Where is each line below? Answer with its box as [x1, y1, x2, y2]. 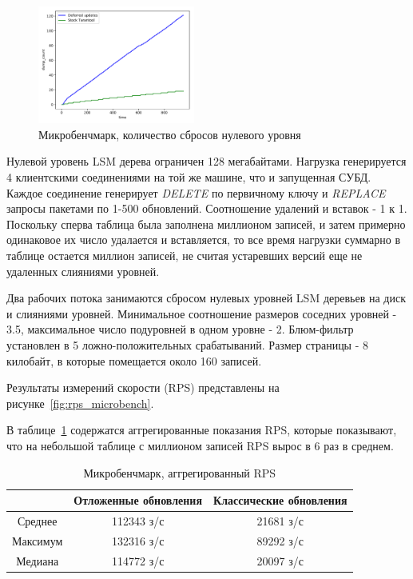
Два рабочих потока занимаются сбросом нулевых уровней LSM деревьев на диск [6, 289, 406, 306]
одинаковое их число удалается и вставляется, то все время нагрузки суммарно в [6, 231, 401, 248]
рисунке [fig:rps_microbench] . [6, 394, 154, 411]
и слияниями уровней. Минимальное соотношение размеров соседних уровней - [6, 305, 397, 321]
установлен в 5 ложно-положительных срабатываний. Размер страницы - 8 [6, 336, 369, 353]
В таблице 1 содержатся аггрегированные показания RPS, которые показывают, [6, 421, 397, 438]
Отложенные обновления [73, 492, 202, 509]
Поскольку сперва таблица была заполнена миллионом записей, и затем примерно [6, 215, 406, 232]
